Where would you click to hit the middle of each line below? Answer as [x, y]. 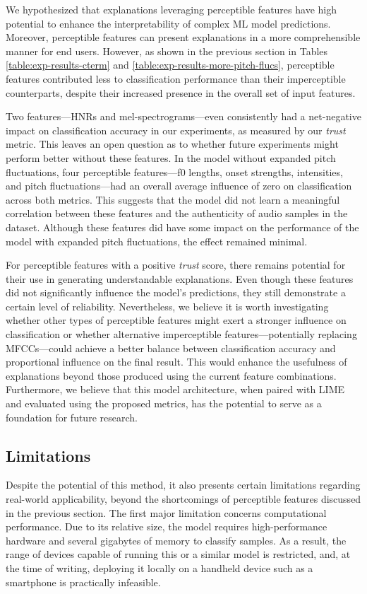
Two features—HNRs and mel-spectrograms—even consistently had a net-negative [183, 116]
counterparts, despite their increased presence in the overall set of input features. [181, 92]
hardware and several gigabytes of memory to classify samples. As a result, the [176, 540]
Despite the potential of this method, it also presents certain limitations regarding [183, 485]
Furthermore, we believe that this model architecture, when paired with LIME [175, 389]
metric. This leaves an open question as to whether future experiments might [172, 144]
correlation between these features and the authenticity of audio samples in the [177, 213]
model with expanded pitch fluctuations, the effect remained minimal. [157, 241]
